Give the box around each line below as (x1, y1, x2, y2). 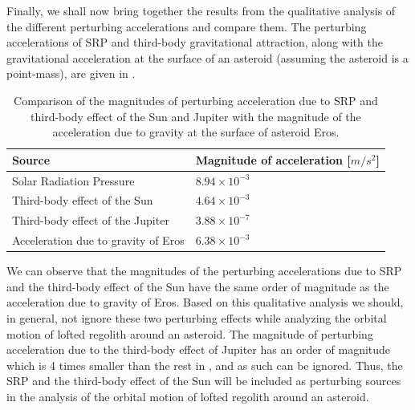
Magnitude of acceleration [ (195, 151, 351, 168)
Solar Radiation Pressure (12, 172, 135, 189)
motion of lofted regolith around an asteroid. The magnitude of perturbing (6, 325, 373, 342)
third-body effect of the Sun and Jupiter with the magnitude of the (31, 108, 361, 124)
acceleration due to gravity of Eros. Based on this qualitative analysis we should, (6, 294, 404, 311)
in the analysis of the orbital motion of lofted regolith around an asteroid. (6, 388, 369, 404)
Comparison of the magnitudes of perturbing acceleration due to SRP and (14, 91, 378, 108)
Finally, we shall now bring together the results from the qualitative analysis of (6, 2, 396, 18)
